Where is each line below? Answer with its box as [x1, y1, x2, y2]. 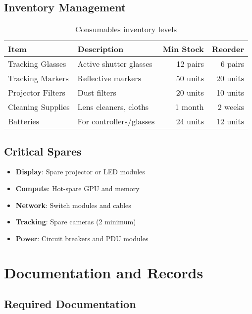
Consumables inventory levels [75, 23, 177, 35]
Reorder [211, 43, 245, 55]
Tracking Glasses [8, 58, 66, 70]
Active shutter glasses [77, 58, 152, 70]
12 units [216, 115, 245, 127]
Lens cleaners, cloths [77, 101, 149, 113]
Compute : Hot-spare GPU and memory [15, 183, 140, 193]
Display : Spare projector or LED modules [15, 166, 145, 177]
